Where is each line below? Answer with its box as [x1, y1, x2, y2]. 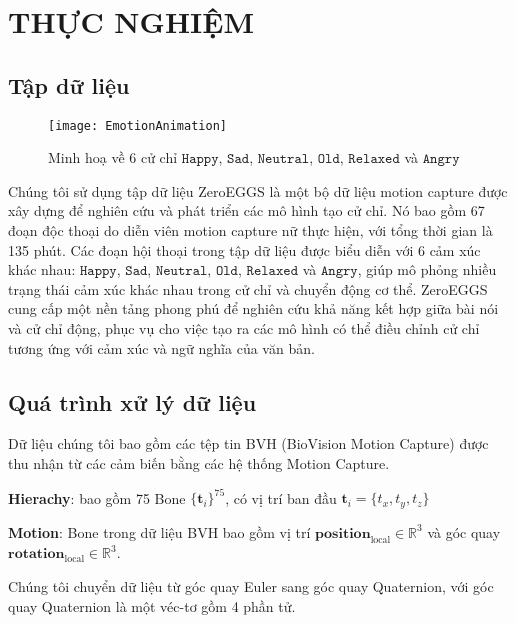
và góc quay [427, 521, 501, 542]
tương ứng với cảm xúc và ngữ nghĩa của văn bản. [8, 337, 315, 358]
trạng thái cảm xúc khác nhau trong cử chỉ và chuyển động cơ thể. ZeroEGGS [8, 278, 488, 299]
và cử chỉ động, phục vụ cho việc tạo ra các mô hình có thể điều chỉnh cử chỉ [8, 317, 480, 338]
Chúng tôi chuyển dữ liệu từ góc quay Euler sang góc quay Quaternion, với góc [8, 575, 494, 596]
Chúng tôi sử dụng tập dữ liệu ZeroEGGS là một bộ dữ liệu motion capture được [8, 180, 508, 201]
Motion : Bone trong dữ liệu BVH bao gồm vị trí [8, 521, 311, 542]
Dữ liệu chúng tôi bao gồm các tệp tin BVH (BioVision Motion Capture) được [8, 433, 489, 454]
